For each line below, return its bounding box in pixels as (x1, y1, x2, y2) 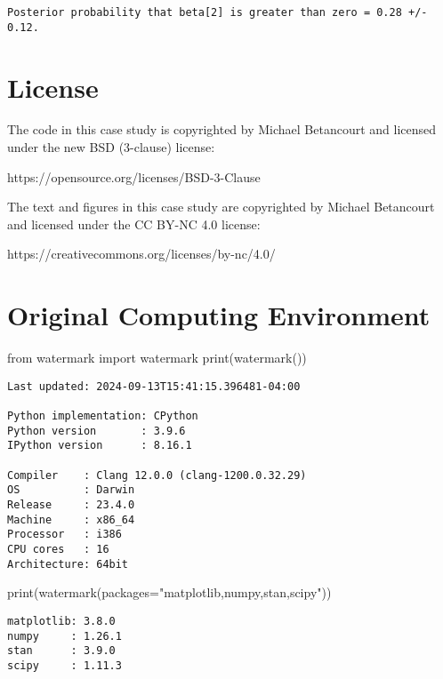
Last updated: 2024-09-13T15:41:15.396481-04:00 (7, 379, 301, 393)
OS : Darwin (7, 483, 135, 497)
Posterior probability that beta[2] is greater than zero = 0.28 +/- (7, 6, 428, 19)
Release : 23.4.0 (7, 498, 135, 511)
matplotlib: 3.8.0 (7, 614, 116, 627)
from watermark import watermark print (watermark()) (7, 348, 307, 367)
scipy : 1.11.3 (7, 659, 122, 672)
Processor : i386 (7, 528, 122, 541)
